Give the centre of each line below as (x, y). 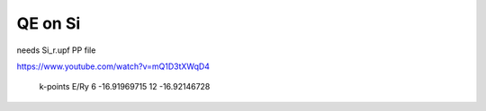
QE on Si (49, 23)
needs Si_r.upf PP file (56, 50)
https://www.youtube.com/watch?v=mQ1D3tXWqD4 (113, 66)
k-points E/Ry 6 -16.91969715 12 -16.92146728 (125, 87)
